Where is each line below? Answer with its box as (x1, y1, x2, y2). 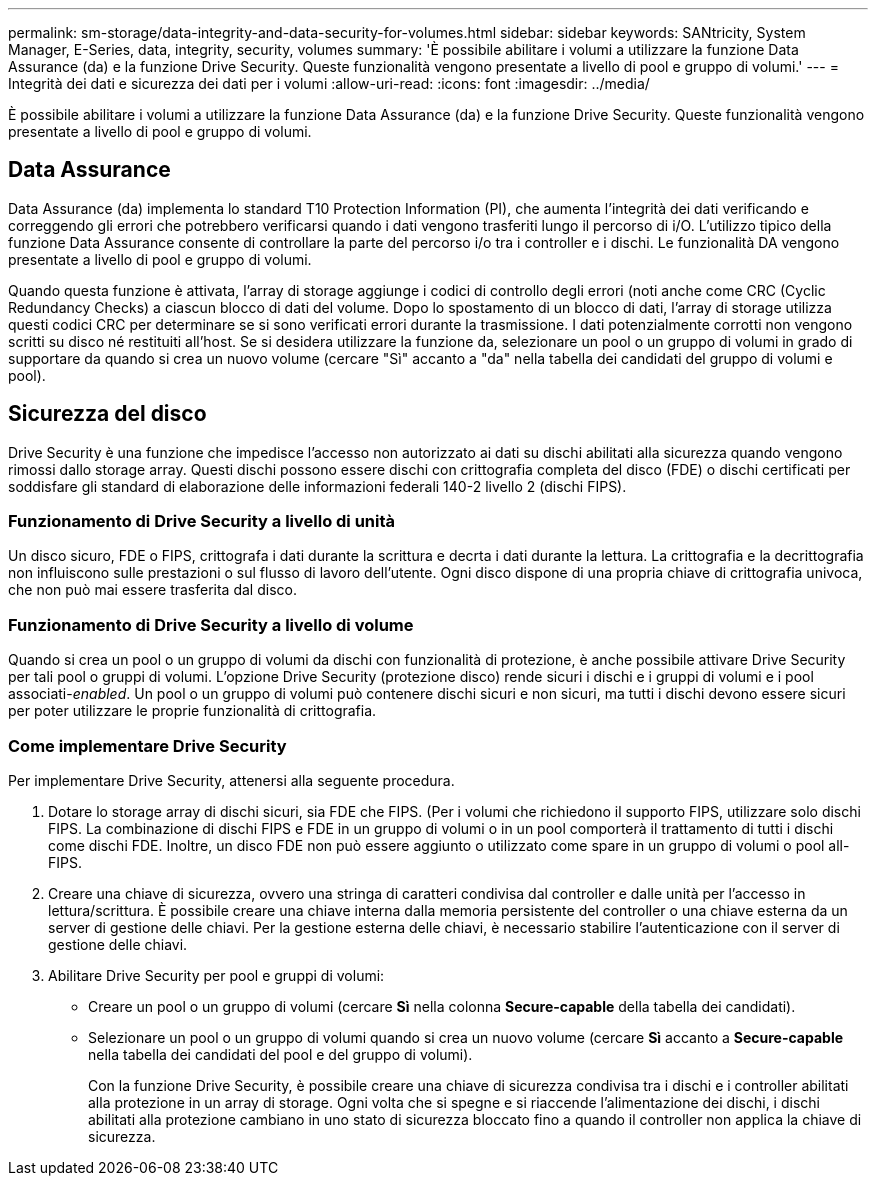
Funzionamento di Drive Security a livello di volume (8, 614, 414, 635)
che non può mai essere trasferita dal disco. (8, 581, 297, 599)
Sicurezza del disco (8, 401, 207, 427)
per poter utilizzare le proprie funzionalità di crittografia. (8, 702, 377, 720)
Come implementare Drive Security (8, 735, 287, 756)
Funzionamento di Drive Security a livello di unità (8, 511, 396, 532)
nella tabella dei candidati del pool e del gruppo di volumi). (88, 1045, 473, 1063)
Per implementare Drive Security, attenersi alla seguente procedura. (8, 771, 455, 789)
